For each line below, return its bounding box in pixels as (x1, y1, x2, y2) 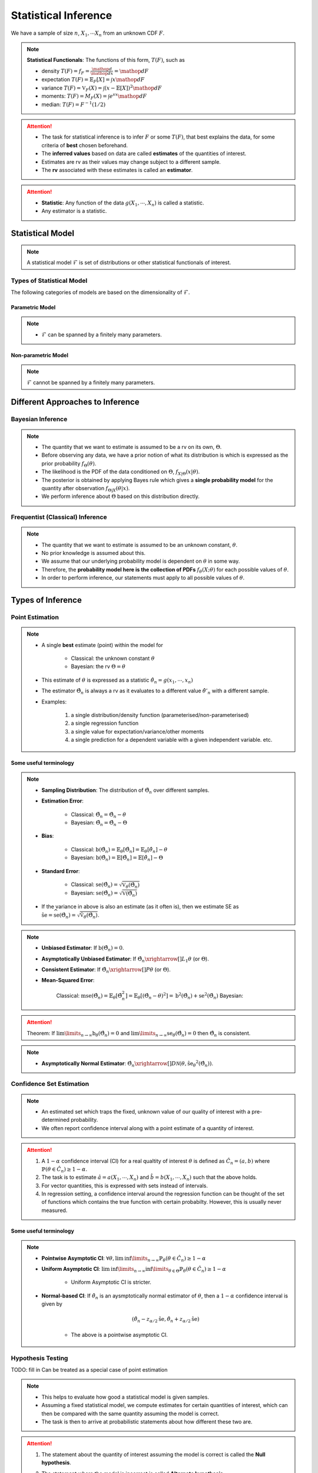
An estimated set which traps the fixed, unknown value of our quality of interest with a (41, 1108, 250, 1115)
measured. (41, 1207, 68, 1214)
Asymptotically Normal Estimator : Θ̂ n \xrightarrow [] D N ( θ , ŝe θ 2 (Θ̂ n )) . (41, 1059, 213, 1068)
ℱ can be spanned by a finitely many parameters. (41, 331, 162, 338)
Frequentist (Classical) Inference (11, 513, 107, 521)
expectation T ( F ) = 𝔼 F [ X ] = (41, 76, 110, 85)
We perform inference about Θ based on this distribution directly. (41, 493, 200, 500)
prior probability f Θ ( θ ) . (41, 460, 97, 468)
